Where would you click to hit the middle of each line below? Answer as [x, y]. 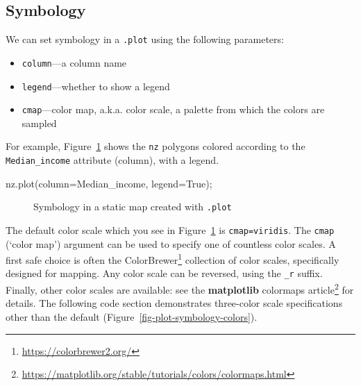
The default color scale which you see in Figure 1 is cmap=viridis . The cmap [170, 229]
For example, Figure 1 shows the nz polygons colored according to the [156, 146]
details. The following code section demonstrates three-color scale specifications [174, 303]
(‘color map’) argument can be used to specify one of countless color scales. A [171, 243]
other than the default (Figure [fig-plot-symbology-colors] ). [132, 316]
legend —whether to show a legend [96, 86]
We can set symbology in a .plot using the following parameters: [145, 39]
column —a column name [74, 62]
